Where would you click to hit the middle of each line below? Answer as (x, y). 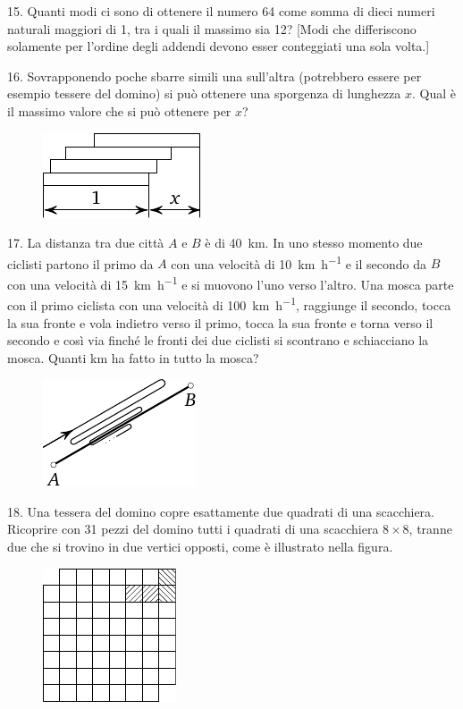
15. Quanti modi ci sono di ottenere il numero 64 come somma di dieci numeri (221, 11)
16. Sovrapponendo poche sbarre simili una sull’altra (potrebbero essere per (215, 76)
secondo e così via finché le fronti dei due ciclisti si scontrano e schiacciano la (218, 340)
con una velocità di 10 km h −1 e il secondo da (299, 262)
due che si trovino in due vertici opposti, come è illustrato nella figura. (200, 547)
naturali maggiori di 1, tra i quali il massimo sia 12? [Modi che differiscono (212, 28)
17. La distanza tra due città (86, 243)
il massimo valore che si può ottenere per (119, 110)
